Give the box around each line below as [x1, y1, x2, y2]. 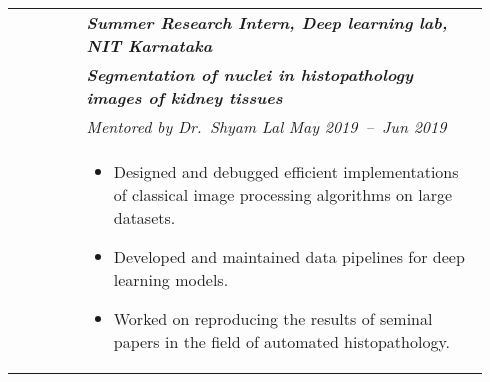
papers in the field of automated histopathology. [113, 330, 451, 353]
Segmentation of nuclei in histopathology [86, 63, 413, 86]
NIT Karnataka [86, 34, 213, 57]
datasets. [113, 206, 176, 229]
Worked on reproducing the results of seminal [113, 307, 433, 330]
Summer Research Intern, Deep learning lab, [86, 11, 448, 34]
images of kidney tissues [86, 86, 283, 109]
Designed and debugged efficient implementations [113, 160, 459, 183]
